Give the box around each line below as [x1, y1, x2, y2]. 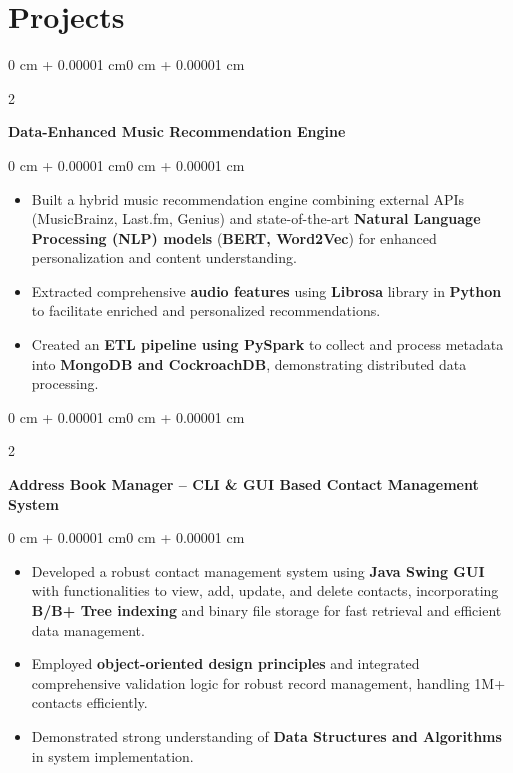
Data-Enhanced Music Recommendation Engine [8, 121, 346, 142]
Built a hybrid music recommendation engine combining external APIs [31, 188, 465, 209]
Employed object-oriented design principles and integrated [31, 653, 420, 674]
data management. [31, 619, 145, 640]
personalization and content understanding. [31, 247, 297, 268]
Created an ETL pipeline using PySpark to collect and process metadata [31, 334, 504, 355]
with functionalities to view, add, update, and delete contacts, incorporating [31, 580, 499, 601]
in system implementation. [31, 745, 194, 766]
